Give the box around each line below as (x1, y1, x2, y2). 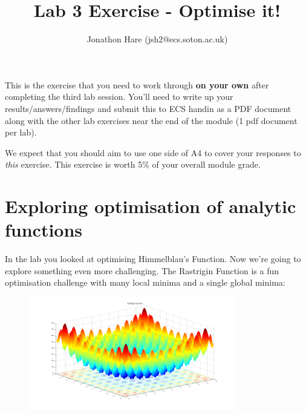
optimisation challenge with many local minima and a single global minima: (5, 276, 285, 289)
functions (5, 217, 83, 242)
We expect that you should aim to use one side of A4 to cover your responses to (5, 146, 301, 159)
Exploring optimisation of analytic (5, 194, 296, 218)
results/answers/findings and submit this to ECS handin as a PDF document (5, 102, 291, 114)
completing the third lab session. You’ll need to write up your (5, 90, 233, 103)
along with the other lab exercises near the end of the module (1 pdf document (5, 114, 298, 126)
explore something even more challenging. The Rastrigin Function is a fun (5, 264, 279, 277)
